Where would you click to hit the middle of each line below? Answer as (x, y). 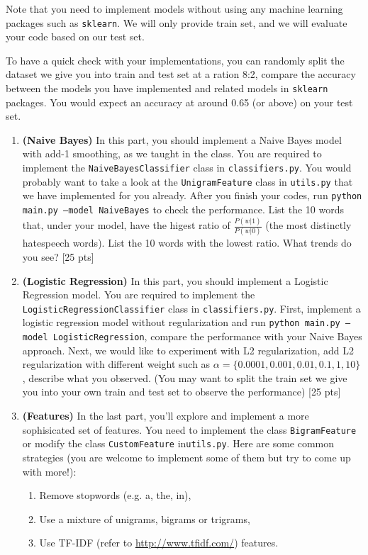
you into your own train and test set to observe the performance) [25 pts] (182, 392)
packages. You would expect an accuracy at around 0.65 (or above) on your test (179, 102)
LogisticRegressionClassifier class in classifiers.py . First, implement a (191, 308)
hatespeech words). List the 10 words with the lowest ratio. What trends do (187, 243)
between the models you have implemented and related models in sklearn (167, 88)
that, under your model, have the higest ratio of (126, 225)
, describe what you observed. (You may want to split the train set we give (185, 377)
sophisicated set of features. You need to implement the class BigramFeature (189, 429)
